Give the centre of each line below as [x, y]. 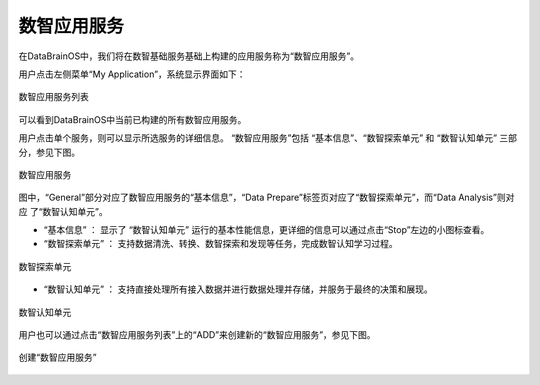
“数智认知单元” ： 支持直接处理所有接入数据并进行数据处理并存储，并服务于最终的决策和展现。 [238, 289]
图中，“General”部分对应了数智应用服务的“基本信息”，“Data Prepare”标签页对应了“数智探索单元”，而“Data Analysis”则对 [266, 197]
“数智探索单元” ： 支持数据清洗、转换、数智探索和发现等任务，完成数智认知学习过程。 [221, 244]
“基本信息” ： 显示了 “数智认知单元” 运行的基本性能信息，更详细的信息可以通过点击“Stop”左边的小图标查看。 [266, 230]
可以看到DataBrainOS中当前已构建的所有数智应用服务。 [132, 119]
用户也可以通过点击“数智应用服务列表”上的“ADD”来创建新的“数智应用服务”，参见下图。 [197, 335]
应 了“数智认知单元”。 [63, 211]
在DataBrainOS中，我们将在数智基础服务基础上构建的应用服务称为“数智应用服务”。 [189, 56]
